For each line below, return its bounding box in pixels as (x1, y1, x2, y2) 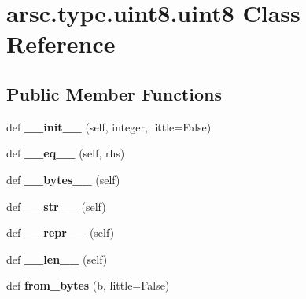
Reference (6, 28, 116, 60)
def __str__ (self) (6, 197, 106, 214)
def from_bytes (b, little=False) (6, 277, 170, 293)
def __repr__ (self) (6, 224, 115, 241)
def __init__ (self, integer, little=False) (6, 118, 212, 135)
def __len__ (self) (6, 250, 108, 267)
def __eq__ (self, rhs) (6, 145, 125, 161)
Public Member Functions (6, 81, 222, 105)
